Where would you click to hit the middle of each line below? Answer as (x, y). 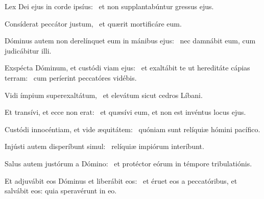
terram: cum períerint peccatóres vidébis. (71, 77)
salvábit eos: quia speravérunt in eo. (61, 191)
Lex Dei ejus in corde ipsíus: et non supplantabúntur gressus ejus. (109, 6)
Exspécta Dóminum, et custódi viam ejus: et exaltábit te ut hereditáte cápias (127, 68)
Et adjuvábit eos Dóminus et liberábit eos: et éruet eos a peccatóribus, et (121, 180)
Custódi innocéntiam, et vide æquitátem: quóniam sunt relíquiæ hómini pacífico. (133, 129)
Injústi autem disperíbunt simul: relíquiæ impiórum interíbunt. (104, 146)
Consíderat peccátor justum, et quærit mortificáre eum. (93, 23)
